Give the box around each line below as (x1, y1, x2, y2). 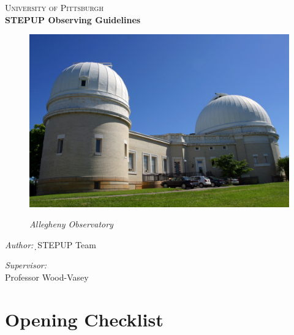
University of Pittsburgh (5, 1, 104, 13)
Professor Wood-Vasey (5, 270, 89, 283)
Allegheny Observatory (29, 218, 113, 230)
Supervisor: (5, 259, 47, 271)
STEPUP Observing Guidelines (5, 13, 141, 26)
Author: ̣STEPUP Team (5, 238, 96, 251)
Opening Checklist (5, 306, 164, 331)
